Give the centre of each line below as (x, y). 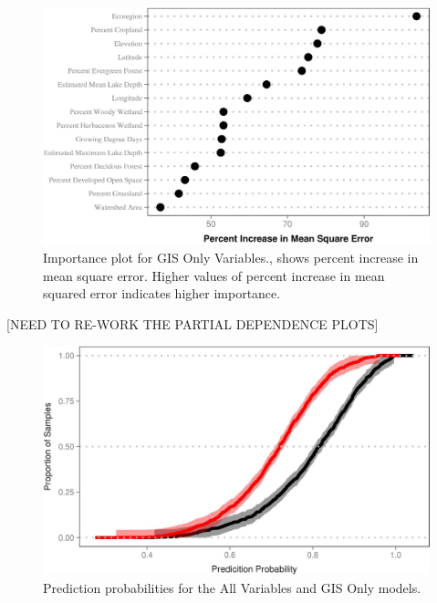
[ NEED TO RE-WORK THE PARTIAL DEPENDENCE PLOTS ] (192, 323)
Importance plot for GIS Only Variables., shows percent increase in (231, 258)
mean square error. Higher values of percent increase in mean (214, 275)
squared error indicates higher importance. (162, 293)
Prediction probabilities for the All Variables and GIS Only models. (232, 587)
